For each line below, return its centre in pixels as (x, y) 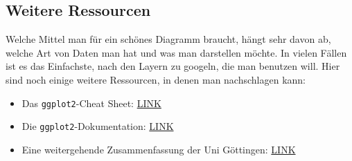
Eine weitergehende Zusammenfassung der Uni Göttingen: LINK (159, 149)
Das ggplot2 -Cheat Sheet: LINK (91, 103)
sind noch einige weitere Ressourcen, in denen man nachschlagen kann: (156, 79)
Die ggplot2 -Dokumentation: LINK (98, 126)
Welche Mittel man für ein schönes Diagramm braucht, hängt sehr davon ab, (168, 39)
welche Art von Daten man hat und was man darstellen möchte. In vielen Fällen (176, 52)
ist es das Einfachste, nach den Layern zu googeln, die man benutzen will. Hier (173, 66)
